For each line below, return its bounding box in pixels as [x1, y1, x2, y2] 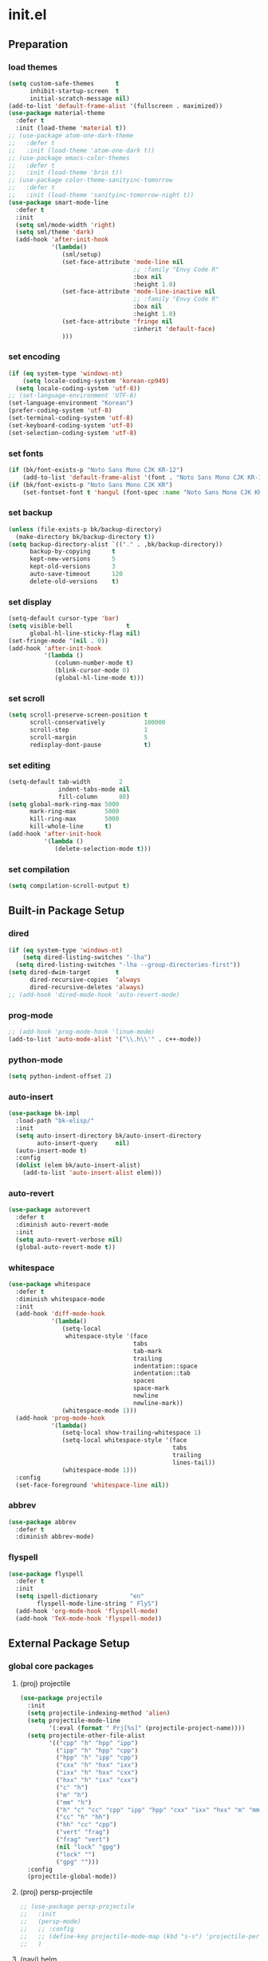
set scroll [8, 693, 45, 704]
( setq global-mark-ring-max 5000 [8, 800, 120, 809]
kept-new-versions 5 [29, 555, 116, 563]
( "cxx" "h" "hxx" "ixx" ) [55, 1761, 139, 1769]
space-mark [132, 1384, 170, 1392]
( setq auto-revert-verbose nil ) [15, 1236, 124, 1244]
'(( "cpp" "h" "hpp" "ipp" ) [49, 1739, 139, 1747]
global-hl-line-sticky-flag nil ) [29, 629, 141, 637]
